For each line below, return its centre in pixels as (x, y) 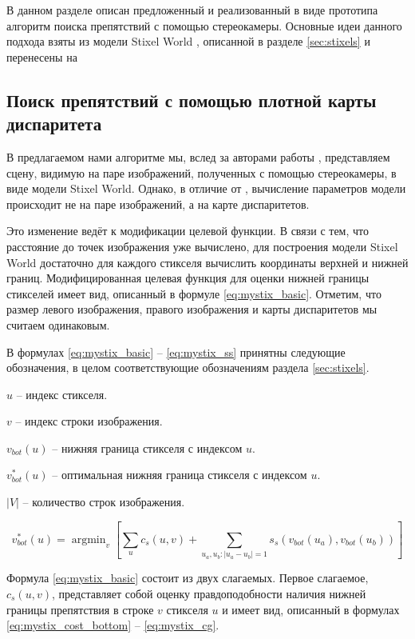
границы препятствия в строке (80, 609)
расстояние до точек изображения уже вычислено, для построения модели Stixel (202, 246)
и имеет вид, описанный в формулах (311, 609)
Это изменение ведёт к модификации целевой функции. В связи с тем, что (188, 231)
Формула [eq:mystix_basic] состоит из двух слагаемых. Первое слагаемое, (188, 578)
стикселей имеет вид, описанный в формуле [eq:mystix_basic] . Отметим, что (194, 293)
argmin (89, 539)
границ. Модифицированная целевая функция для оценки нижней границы (188, 278)
